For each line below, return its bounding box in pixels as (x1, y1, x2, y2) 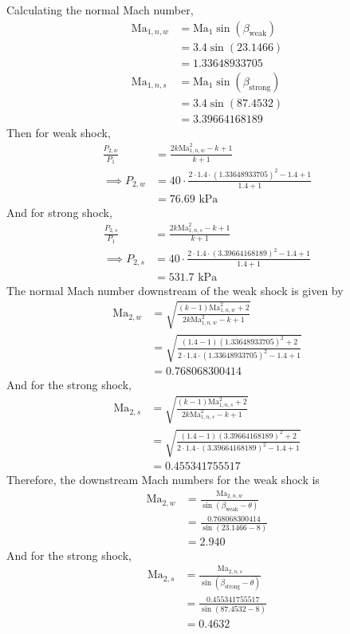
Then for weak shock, (6, 124, 111, 140)
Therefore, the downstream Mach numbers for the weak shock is (6, 471, 320, 488)
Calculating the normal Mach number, (6, 2, 194, 18)
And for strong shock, (6, 203, 112, 220)
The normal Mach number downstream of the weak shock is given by (6, 282, 344, 298)
